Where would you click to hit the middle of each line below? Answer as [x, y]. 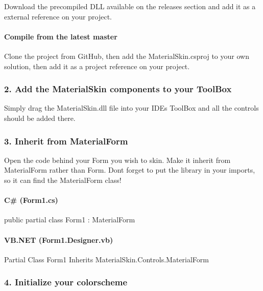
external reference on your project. [58, 16]
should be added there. [40, 118]
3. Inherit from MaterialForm [66, 141]
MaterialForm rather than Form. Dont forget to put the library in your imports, [130, 170]
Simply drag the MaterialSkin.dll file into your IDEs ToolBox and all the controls [131, 108]
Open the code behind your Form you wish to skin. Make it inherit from [117, 160]
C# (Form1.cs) [31, 200]
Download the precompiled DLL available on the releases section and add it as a [130, 6]
